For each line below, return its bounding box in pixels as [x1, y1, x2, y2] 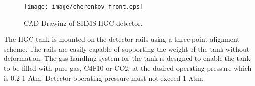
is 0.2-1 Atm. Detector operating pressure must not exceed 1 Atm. [4, 72, 204, 83]
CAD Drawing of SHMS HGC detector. [24, 17, 143, 28]
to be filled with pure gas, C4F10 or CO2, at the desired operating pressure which [4, 63, 252, 73]
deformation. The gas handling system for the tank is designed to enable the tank [4, 53, 251, 63]
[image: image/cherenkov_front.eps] [24, 3, 144, 10]
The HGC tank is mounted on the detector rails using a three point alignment [4, 34, 240, 44]
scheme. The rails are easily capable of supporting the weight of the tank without [4, 43, 250, 54]
